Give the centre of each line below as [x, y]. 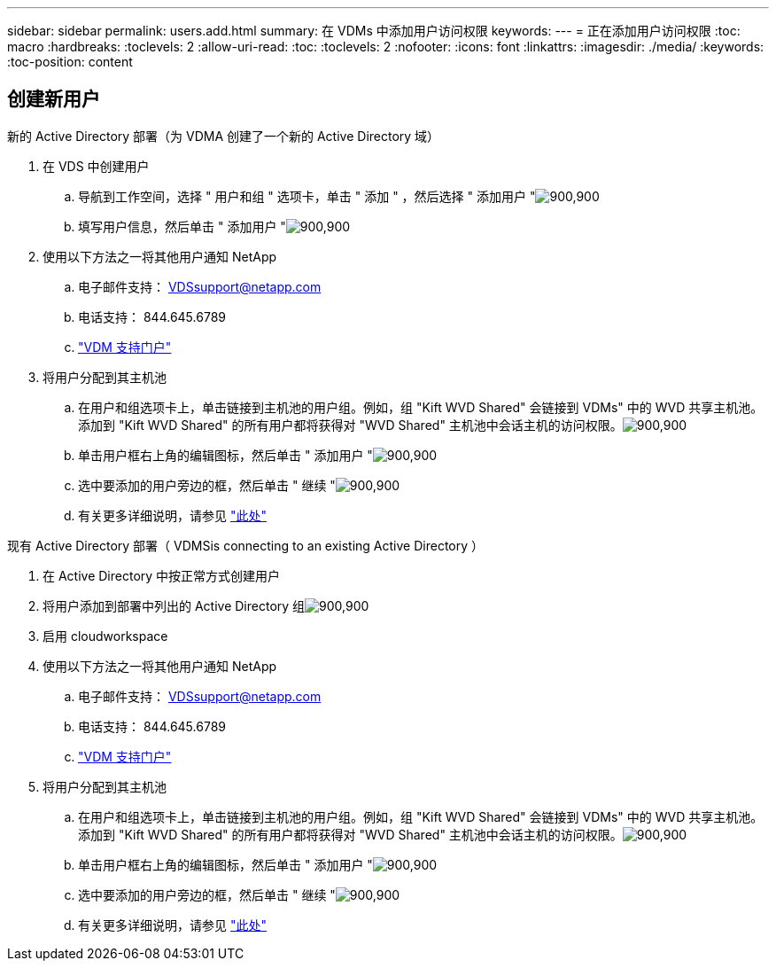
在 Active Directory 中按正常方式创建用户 [162, 575]
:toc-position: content [70, 62]
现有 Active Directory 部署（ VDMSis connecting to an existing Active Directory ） [246, 545]
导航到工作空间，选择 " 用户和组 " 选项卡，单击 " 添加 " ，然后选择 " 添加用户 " [307, 196]
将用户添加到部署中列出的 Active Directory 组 [174, 605]
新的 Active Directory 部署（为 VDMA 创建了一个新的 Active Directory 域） [224, 136]
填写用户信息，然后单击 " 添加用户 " [182, 226]
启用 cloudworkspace [105, 636]
